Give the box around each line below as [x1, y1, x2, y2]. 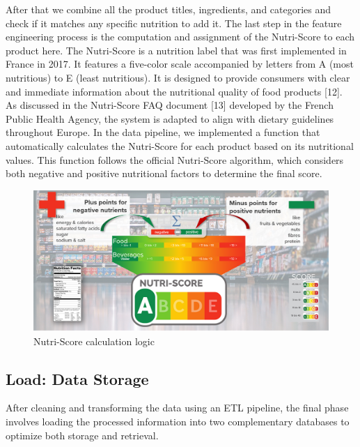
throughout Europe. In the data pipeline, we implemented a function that [6, 125, 320, 139]
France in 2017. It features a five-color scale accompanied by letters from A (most [6, 56, 354, 71]
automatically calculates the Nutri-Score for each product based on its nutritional [6, 138, 354, 153]
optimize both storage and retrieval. [6, 427, 159, 442]
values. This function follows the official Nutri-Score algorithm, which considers [6, 152, 344, 167]
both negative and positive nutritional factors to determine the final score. [6, 166, 322, 181]
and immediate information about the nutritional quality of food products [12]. [6, 84, 343, 98]
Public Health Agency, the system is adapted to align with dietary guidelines [6, 111, 334, 126]
